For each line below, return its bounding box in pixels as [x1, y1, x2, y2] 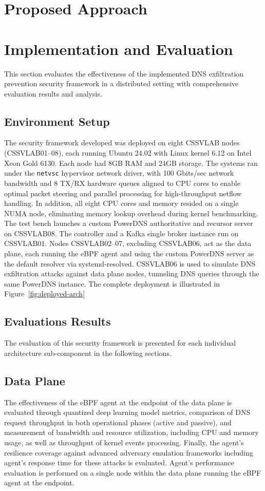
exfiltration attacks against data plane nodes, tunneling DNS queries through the [4, 268, 259, 279]
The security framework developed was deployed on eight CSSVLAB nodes [4, 137, 240, 148]
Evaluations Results [4, 313, 111, 329]
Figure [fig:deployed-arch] [4, 288, 85, 299]
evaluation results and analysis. [4, 88, 102, 99]
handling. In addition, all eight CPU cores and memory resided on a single [4, 198, 239, 209]
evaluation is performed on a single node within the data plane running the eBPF [4, 467, 261, 478]
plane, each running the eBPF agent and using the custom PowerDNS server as [4, 248, 254, 259]
